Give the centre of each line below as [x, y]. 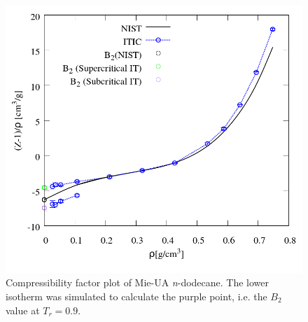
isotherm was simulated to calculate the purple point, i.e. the [136, 296]
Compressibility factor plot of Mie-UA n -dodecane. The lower [138, 282]
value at [23, 310]
